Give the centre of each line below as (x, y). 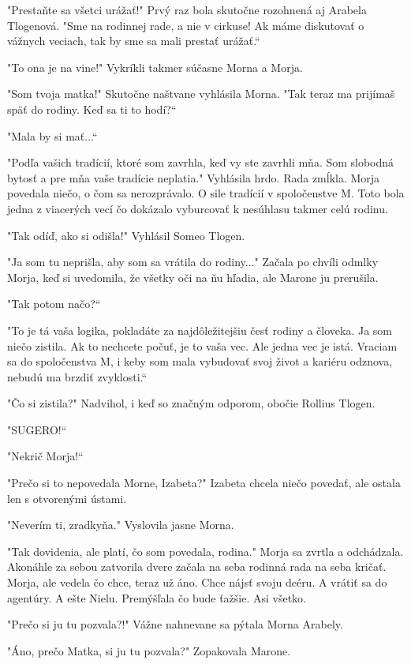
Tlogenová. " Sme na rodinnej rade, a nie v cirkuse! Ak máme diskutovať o (186, 25)
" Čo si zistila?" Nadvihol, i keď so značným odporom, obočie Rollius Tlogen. (191, 403)
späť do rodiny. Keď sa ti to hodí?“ (92, 109)
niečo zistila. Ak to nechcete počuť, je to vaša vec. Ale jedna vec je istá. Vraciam (202, 345)
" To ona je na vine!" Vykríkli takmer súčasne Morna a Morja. (155, 67)
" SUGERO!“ (37, 429)
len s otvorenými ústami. (67, 498)
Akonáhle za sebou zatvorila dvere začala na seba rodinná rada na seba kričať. (197, 566)
